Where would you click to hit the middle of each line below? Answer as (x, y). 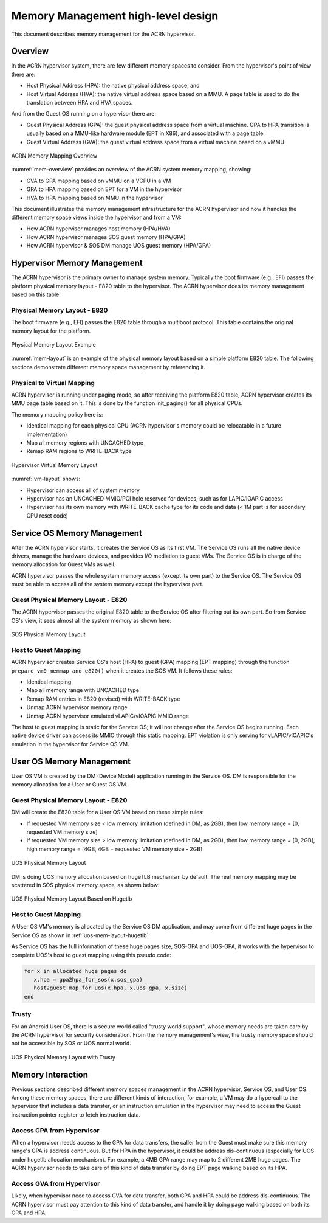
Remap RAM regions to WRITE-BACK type (79, 451)
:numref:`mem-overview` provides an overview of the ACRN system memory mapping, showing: (132, 170)
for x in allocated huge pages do (75, 971)
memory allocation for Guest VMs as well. (63, 564)
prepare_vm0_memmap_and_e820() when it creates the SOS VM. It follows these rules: (122, 670)
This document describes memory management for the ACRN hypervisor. (103, 34)
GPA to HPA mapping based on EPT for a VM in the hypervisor (104, 189)
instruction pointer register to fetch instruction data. (76, 1114)
